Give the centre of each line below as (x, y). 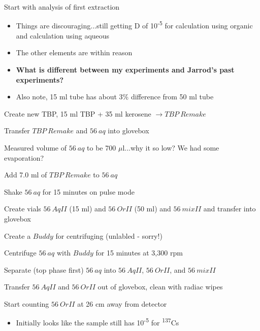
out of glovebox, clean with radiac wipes (160, 287)
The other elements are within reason (74, 52)
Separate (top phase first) (44, 269)
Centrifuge (20, 253)
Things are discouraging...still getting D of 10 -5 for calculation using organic (134, 25)
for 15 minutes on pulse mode (88, 191)
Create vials (23, 209)
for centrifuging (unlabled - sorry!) (109, 235)
